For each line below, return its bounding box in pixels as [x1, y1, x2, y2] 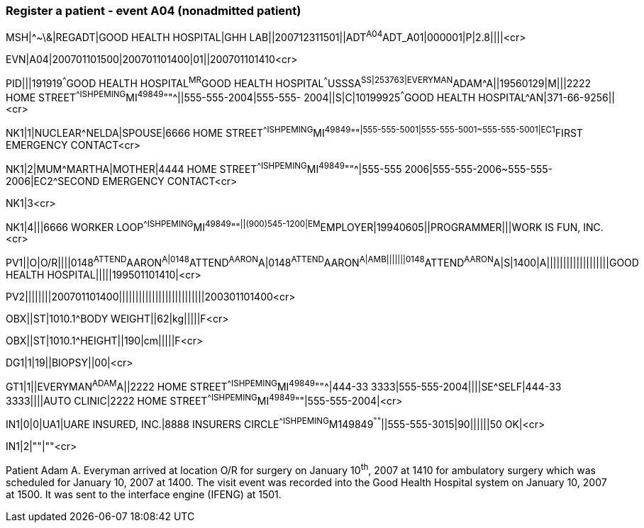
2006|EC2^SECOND [6, 174, 100, 187]
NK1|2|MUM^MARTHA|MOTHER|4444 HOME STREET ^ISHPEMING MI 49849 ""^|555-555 [6, 161, 402, 175]
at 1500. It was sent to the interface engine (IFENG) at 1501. [6, 488, 282, 500]
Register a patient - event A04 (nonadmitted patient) [6, 4, 301, 18]
